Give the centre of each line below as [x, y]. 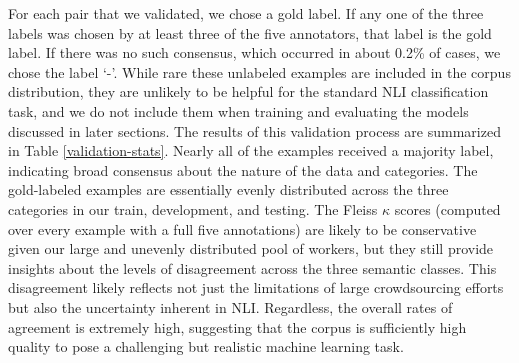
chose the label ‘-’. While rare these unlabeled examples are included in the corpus [259, 71]
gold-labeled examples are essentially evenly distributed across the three [228, 189]
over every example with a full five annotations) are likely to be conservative [242, 228]
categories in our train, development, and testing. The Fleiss [193, 208]
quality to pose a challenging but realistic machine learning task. [206, 346]
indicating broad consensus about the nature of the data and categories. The [243, 169]
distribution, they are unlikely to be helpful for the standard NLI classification [248, 91]
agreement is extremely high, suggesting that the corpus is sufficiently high [237, 326]
